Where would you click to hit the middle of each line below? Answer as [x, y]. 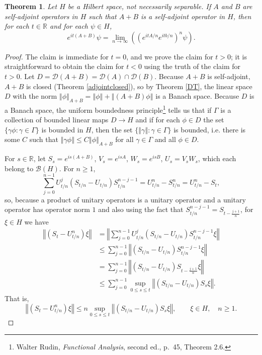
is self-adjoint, [229, 76]
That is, [17, 298]
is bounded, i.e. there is [210, 129]
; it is [239, 56]
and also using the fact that [141, 209]
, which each [217, 158]
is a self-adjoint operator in [183, 16]
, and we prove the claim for [170, 56]
